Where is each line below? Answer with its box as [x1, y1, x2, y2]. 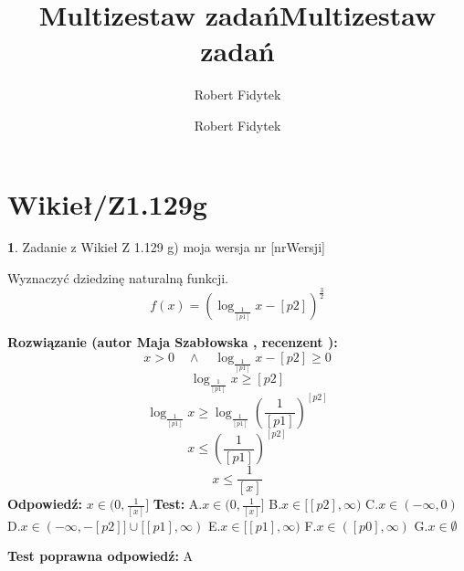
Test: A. [153, 494, 203, 513]
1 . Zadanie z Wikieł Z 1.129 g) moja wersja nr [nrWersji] [7, 238, 325, 257]
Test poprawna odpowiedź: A [7, 546, 194, 566]
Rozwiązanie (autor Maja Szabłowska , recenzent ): [7, 332, 338, 351]
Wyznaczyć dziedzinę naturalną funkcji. [7, 269, 228, 288]
